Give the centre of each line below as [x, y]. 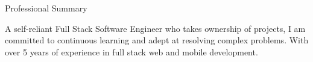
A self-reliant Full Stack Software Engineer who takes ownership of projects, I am [155, 28]
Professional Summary [46, 8]
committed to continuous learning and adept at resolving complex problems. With [157, 40]
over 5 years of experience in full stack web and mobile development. [131, 51]
